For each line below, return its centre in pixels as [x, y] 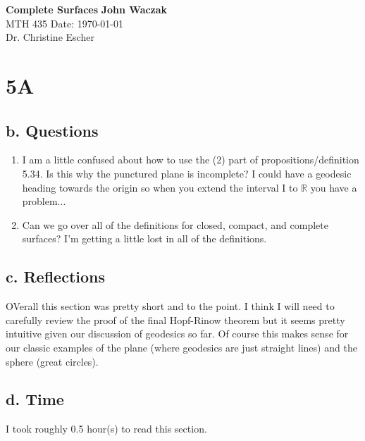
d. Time [35, 399]
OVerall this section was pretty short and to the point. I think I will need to [170, 306]
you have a [334, 187]
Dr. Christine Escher [50, 37]
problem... [44, 201]
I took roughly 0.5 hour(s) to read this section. [106, 429]
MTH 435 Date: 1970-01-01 [65, 23]
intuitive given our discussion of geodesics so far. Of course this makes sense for [177, 334]
